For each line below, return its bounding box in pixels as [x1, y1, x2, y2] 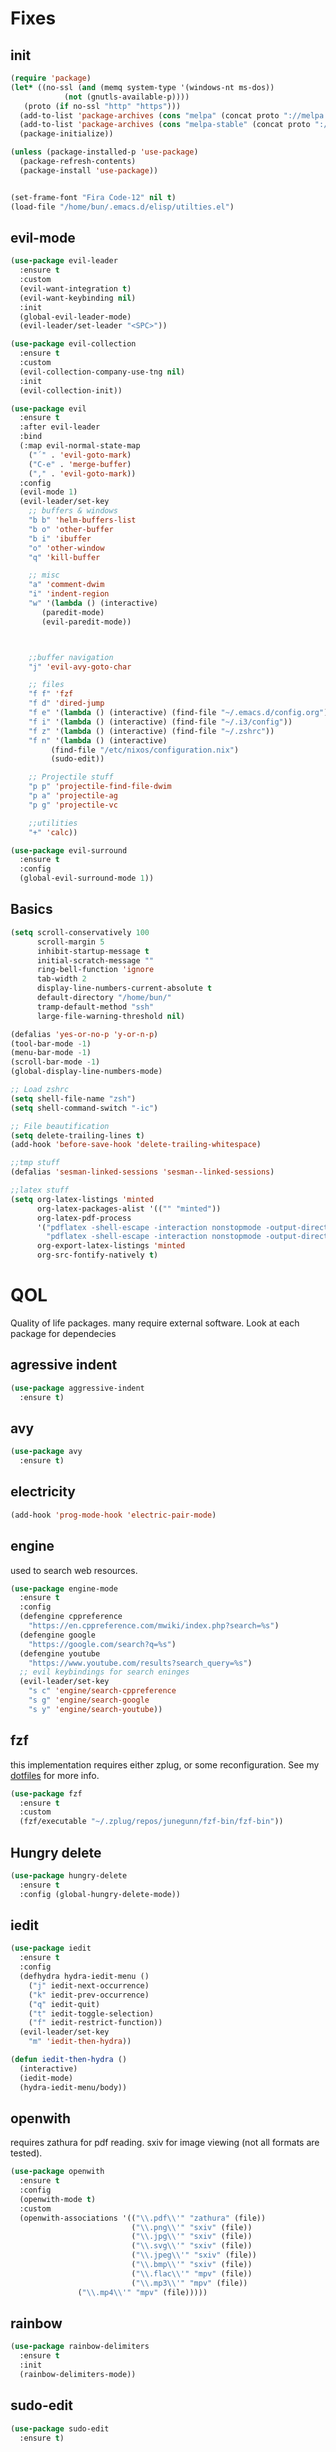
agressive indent [10, 1357, 118, 1374]
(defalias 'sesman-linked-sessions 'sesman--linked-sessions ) [10, 1167, 275, 1177]
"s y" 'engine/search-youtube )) [28, 1704, 163, 1714]
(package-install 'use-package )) [19, 165, 159, 176]
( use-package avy [10, 1447, 83, 1457]
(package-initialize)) [19, 129, 114, 139]
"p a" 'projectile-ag [28, 791, 118, 801]
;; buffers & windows [28, 506, 118, 516]
